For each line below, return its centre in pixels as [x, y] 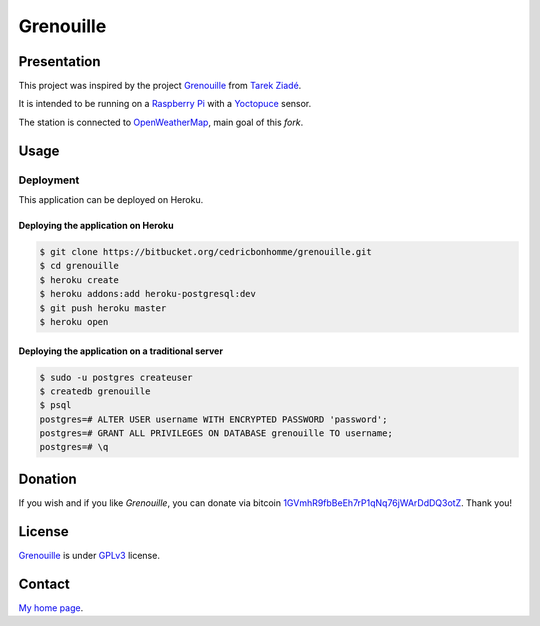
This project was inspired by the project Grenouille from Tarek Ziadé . [160, 86]
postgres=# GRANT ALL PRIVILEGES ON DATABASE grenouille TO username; [216, 433]
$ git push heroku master [103, 308]
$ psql [55, 405]
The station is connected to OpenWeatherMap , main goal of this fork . [161, 122]
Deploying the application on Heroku [96, 225]
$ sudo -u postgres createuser [116, 377]
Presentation [59, 61]
